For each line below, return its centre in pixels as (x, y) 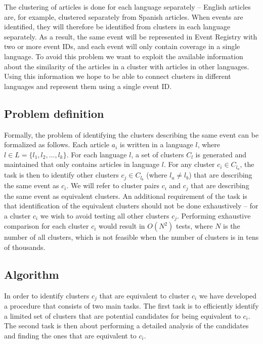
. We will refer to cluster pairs (113, 185)
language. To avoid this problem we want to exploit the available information (124, 56)
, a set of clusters (158, 154)
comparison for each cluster (47, 226)
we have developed (228, 295)
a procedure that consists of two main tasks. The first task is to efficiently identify (131, 305)
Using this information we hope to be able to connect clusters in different (118, 76)
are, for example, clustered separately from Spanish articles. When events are (124, 16)
